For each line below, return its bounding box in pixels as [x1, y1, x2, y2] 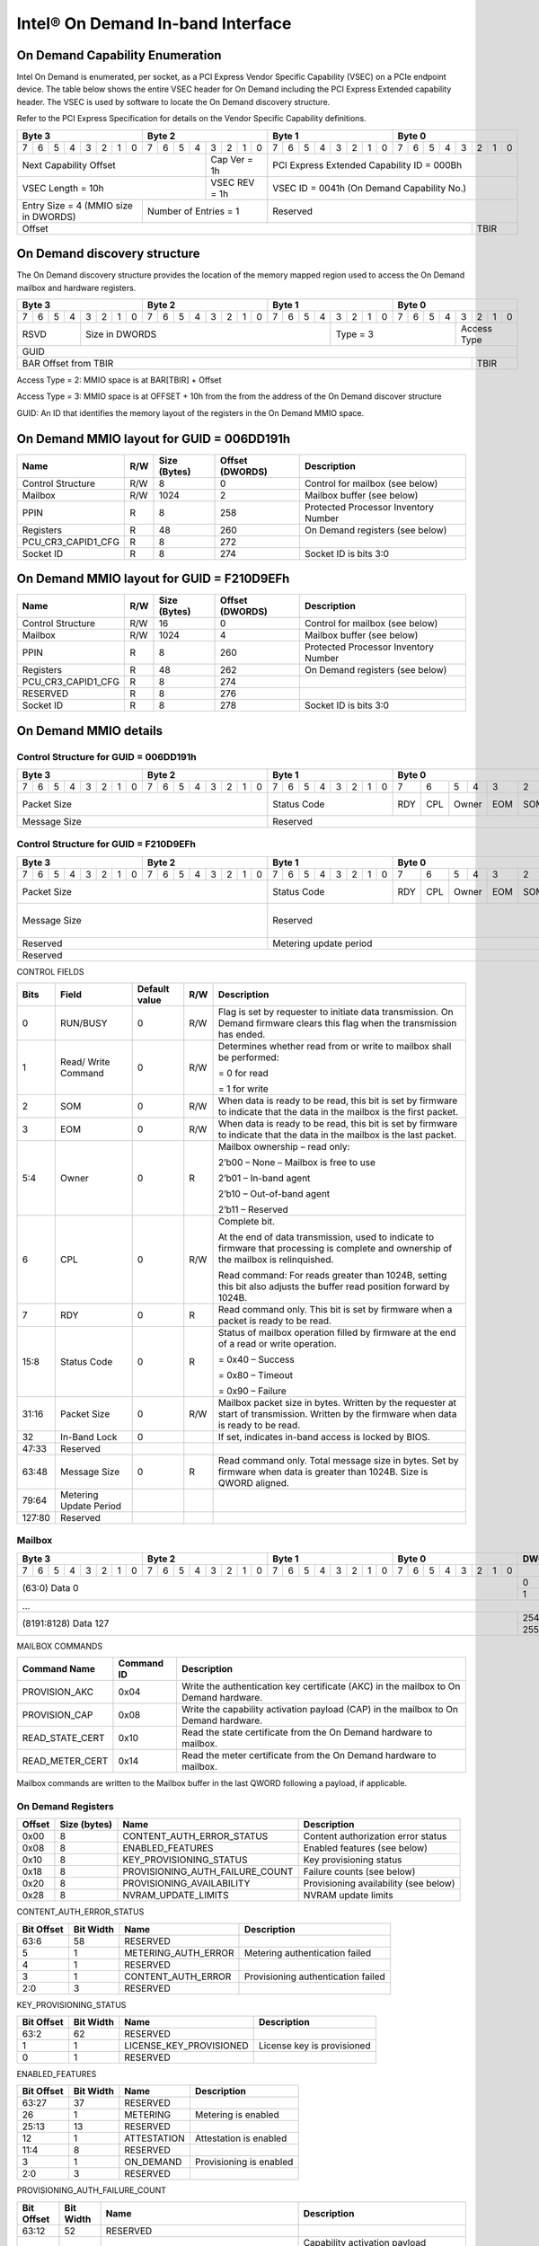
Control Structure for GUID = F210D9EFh [16, 838, 197, 851]
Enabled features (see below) [303, 1842, 429, 1854]
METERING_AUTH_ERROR [124, 1946, 234, 1959]
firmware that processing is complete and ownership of [217, 1242, 453, 1255]
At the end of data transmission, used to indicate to [217, 1231, 435, 1243]
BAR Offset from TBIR [22, 357, 114, 369]
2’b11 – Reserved [217, 1204, 289, 1216]
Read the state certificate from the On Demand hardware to [181, 1726, 433, 1738]
